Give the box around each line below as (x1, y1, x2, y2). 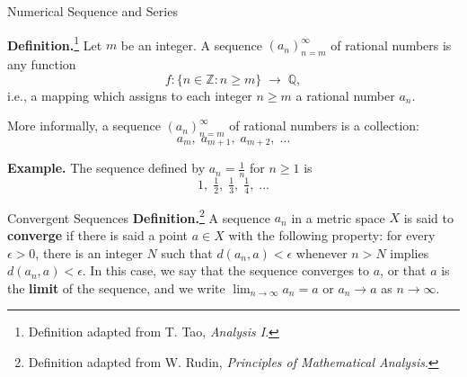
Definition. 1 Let (7, 32, 102, 54)
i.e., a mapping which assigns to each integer (7, 85, 252, 104)
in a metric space (291, 208, 385, 227)
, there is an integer (35, 243, 143, 262)
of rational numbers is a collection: (229, 116, 419, 135)
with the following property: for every (228, 225, 436, 244)
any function (7, 55, 76, 74)
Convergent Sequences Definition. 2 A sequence (7, 205, 271, 227)
